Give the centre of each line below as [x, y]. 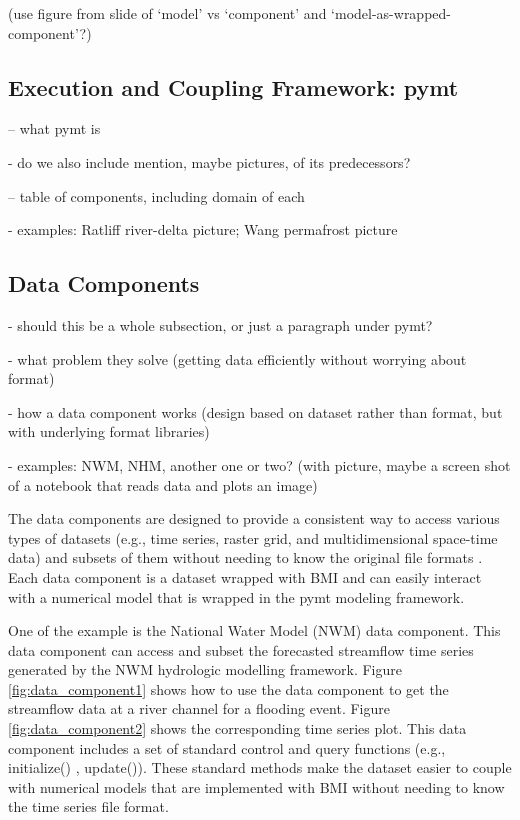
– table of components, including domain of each [156, 195]
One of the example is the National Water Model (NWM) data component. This [254, 630]
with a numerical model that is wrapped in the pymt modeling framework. [236, 596]
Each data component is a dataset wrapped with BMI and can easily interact [245, 576]
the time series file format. [88, 806]
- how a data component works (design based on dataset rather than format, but [255, 411]
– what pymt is [54, 128]
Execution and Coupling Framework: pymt [233, 86]
